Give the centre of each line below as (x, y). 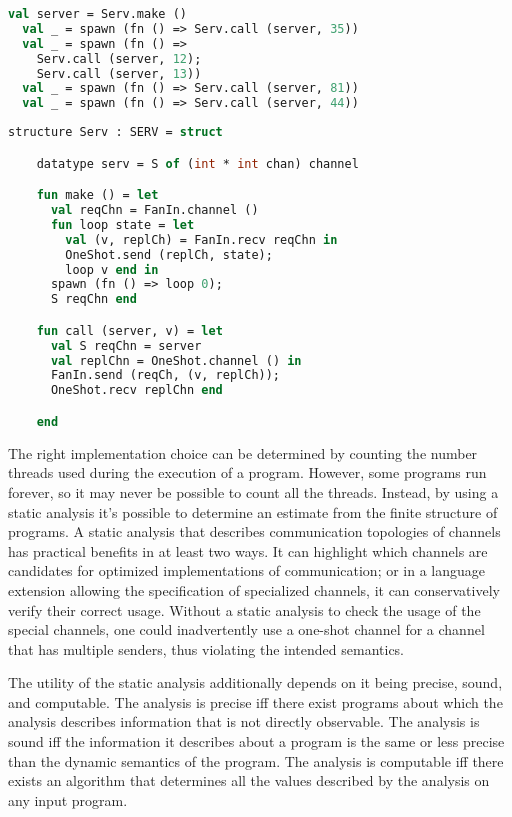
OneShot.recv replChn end (136, 390)
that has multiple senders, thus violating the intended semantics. (206, 648)
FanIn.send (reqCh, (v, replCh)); (165, 375)
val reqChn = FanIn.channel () (154, 210)
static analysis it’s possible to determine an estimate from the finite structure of (253, 511)
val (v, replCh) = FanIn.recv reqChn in (201, 239)
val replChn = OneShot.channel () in (176, 360)
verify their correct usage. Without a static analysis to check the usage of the (244, 609)
